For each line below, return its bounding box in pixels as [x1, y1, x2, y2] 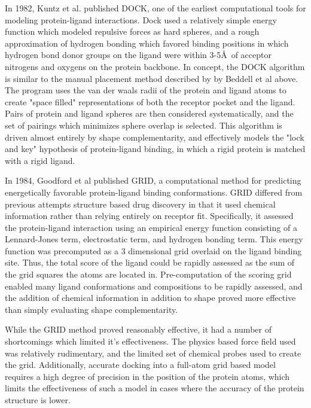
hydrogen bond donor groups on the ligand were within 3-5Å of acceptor [5, 48, 272, 61]
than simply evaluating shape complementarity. [5, 303, 178, 315]
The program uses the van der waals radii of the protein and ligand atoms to [5, 84, 286, 96]
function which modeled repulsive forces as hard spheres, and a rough [5, 25, 260, 38]
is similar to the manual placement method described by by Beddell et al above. [5, 72, 298, 84]
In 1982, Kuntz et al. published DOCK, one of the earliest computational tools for [5, 2, 306, 14]
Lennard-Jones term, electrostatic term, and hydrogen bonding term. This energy [5, 233, 303, 245]
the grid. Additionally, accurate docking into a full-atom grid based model [5, 358, 276, 371]
